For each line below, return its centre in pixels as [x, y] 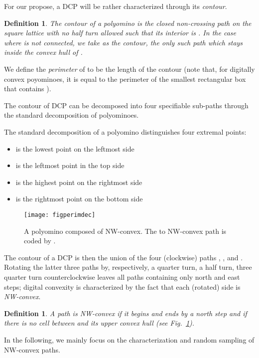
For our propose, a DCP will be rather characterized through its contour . [116, 6]
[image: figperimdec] [60, 215]
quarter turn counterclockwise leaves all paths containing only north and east [122, 276]
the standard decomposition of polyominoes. [71, 115]
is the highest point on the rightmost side [79, 182]
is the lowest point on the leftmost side [75, 148]
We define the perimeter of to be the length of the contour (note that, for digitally [129, 69]
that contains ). [28, 89]
